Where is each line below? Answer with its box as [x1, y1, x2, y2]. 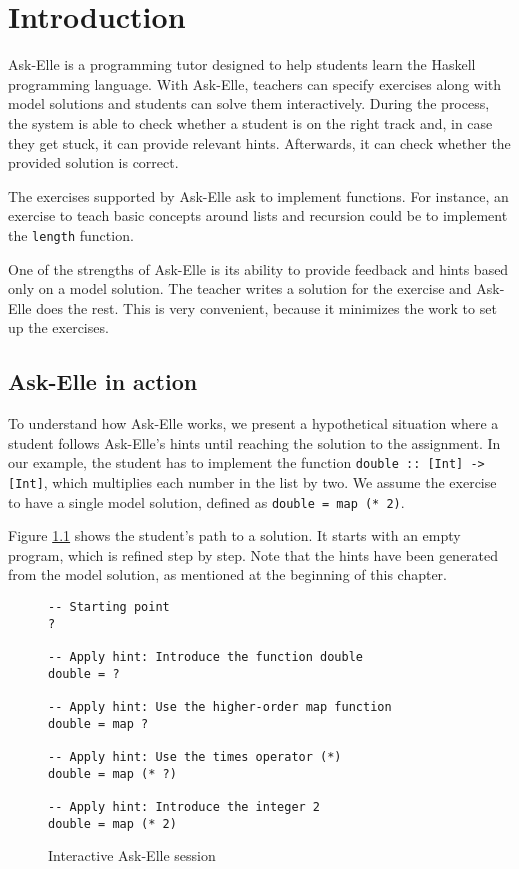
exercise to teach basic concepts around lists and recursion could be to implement [8, 205, 508, 226]
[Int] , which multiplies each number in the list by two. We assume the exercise [8, 471, 497, 492]
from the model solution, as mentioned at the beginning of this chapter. [8, 564, 447, 585]
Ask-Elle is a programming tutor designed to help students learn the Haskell [8, 54, 476, 75]
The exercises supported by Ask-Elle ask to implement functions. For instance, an [8, 185, 509, 206]
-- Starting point [48, 600, 170, 615]
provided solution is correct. [8, 152, 179, 173]
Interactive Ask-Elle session [48, 845, 216, 866]
